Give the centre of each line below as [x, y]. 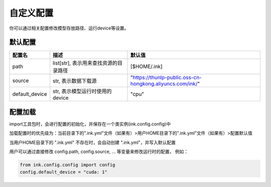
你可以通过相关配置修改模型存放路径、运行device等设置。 [69, 28]
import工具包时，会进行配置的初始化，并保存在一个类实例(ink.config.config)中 [90, 124]
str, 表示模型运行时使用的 [83, 91]
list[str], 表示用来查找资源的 [85, 63]
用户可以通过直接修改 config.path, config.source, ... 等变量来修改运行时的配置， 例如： [99, 152]
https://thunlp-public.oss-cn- [167, 78]
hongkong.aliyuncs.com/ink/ [164, 84]
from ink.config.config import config [67, 165]
